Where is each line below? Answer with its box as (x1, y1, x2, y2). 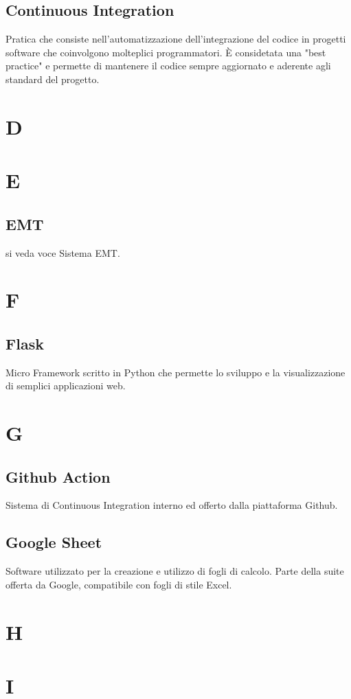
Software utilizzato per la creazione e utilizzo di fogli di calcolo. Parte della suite (5, 564, 344, 578)
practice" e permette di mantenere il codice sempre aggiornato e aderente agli (5, 58, 331, 73)
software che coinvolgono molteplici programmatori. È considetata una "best (5, 45, 326, 59)
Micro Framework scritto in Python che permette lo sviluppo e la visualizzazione (5, 365, 346, 379)
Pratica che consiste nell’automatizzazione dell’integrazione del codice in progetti (5, 32, 346, 46)
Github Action (5, 466, 111, 487)
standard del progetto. (5, 71, 100, 86)
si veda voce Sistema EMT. (5, 245, 120, 260)
